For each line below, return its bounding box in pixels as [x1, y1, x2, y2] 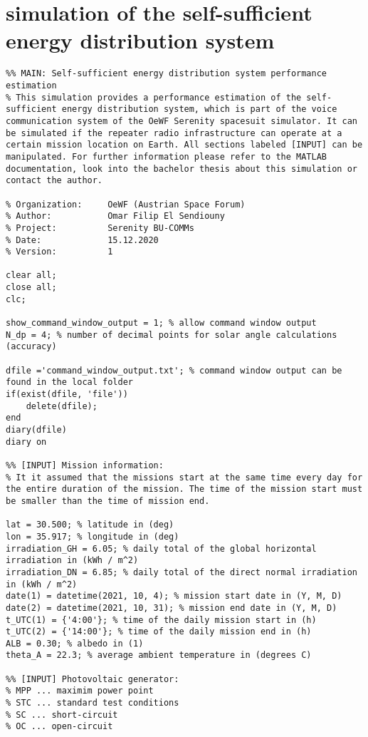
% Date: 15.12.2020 [6, 234, 159, 245]
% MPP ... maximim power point [6, 686, 154, 696]
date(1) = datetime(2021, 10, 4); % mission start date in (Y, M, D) [6, 591, 342, 602]
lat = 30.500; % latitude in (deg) [6, 520, 174, 530]
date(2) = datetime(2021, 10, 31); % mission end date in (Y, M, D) [6, 602, 337, 613]
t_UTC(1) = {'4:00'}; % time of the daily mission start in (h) [6, 614, 317, 625]
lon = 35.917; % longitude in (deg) [6, 531, 179, 542]
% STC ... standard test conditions [6, 698, 179, 708]
